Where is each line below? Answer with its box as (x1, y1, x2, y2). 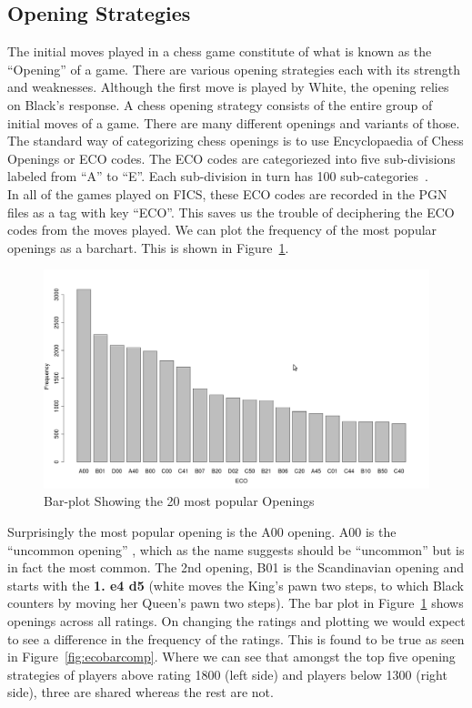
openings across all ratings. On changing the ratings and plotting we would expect (7, 612, 466, 631)
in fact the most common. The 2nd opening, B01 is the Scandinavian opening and (7, 558, 465, 577)
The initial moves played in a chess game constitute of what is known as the (7, 42, 432, 61)
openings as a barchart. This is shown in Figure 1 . (7, 238, 289, 257)
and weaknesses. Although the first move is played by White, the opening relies (7, 77, 449, 96)
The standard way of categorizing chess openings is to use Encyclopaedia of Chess (7, 131, 464, 150)
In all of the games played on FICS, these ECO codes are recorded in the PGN (7, 184, 447, 203)
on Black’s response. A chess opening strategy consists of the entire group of (7, 95, 433, 114)
